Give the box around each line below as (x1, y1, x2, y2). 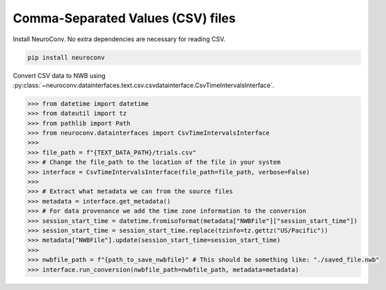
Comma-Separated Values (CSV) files (13, 10, 236, 26)
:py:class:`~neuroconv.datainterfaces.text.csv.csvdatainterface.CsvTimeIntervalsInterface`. (13, 81, 275, 89)
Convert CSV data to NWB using (13, 71, 106, 79)
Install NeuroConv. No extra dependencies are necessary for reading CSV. (13, 35, 226, 43)
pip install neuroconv (27, 53, 105, 61)
